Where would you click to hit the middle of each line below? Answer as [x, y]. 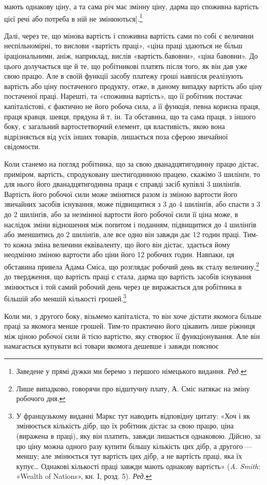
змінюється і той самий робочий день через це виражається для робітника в [123, 286]
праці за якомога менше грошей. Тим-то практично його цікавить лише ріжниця [130, 326]
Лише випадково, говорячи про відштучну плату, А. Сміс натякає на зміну [133, 388]
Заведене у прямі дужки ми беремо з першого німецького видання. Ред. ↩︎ [131, 371]
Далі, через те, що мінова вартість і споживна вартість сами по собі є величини [129, 35]
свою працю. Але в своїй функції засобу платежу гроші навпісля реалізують [123, 76]
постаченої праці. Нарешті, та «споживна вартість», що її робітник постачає [123, 96]
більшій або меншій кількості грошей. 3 [65, 298]
